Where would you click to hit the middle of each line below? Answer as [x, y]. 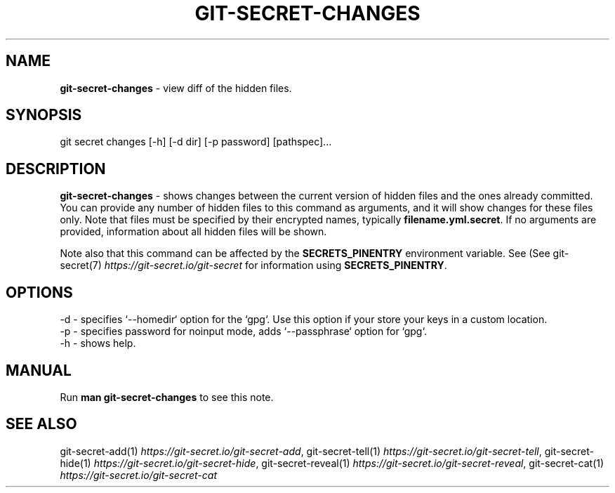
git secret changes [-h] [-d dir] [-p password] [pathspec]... [196, 142]
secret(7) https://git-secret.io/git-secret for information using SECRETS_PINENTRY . [253, 265]
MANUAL [39, 370]
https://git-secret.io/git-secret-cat [138, 475]
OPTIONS [39, 292]
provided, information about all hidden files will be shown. [193, 232]
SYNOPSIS [44, 115]
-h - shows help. [98, 343]
